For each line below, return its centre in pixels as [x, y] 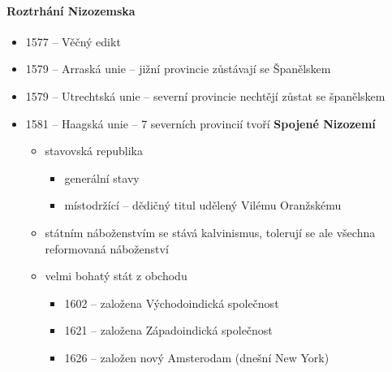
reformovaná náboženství [107, 248]
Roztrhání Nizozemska [71, 10]
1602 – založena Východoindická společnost [172, 303]
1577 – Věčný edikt [73, 41]
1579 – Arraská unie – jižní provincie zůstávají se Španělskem [178, 69]
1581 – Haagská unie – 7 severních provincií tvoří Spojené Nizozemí [200, 123]
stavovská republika [94, 151]
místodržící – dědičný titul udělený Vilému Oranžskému [203, 205]
